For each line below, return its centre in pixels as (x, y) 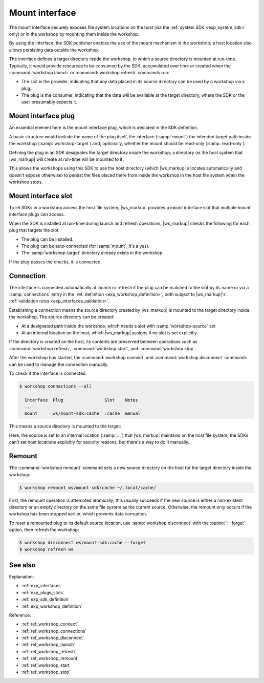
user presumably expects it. (49, 102)
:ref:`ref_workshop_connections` (54, 631)
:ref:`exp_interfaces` (42, 586)
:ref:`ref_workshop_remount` (50, 658)
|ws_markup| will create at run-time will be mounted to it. (66, 159)
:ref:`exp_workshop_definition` (52, 606)
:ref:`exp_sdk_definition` (45, 599)
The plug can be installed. (47, 239)
